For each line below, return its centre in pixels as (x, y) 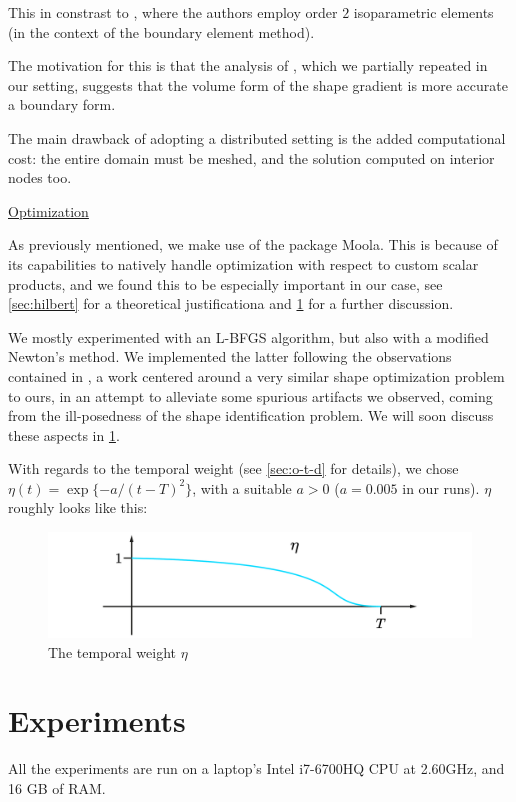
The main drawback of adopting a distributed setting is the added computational (257, 137)
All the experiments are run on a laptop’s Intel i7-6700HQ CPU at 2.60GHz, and (256, 768)
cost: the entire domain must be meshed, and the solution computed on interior (251, 157)
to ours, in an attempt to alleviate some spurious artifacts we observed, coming (250, 395)
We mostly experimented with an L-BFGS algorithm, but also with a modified (248, 336)
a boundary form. (62, 104)
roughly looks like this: (78, 507)
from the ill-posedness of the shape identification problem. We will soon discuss (251, 415)
